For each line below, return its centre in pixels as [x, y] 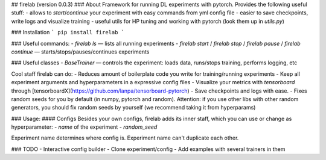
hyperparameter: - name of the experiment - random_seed [84, 127]
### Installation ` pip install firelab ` [68, 32]
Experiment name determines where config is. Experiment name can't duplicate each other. [125, 138]
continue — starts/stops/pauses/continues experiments [80, 52]
